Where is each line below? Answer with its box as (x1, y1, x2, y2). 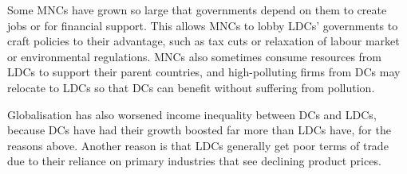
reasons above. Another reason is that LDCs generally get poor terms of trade (7, 137, 389, 153)
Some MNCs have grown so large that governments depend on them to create (7, 2, 387, 17)
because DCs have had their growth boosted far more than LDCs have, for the (7, 122, 391, 138)
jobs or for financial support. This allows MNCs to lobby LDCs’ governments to (7, 17, 398, 33)
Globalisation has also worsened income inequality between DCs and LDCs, (7, 106, 377, 122)
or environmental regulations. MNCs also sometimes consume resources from (7, 48, 382, 64)
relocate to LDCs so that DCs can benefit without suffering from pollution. (7, 79, 375, 95)
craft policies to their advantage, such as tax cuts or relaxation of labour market (7, 33, 400, 49)
